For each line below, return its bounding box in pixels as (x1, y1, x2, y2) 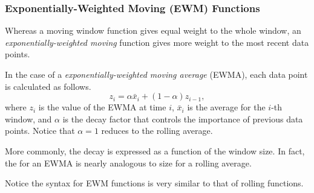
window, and (5, 112, 52, 125)
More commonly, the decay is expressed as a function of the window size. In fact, (5, 144, 305, 157)
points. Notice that (5, 124, 75, 137)
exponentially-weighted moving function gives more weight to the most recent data (5, 36, 309, 48)
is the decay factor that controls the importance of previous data (62, 112, 303, 125)
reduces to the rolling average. (101, 124, 213, 137)
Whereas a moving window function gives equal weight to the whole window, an (5, 24, 301, 37)
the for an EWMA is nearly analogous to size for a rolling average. (5, 156, 252, 169)
